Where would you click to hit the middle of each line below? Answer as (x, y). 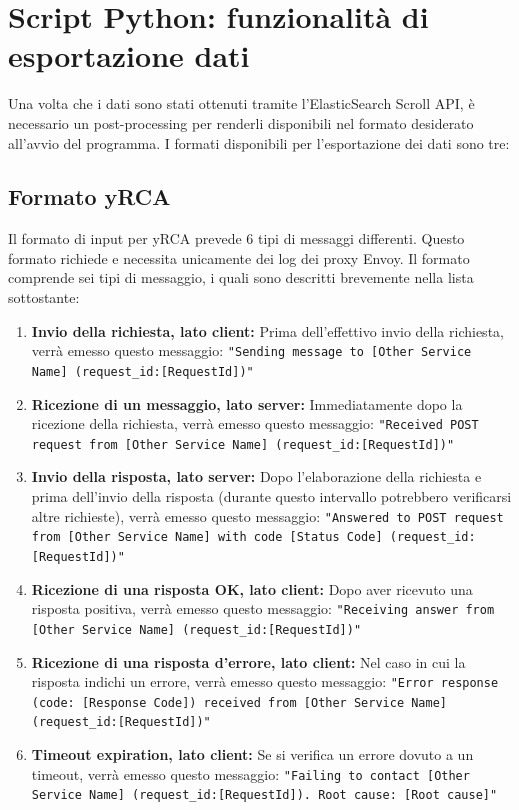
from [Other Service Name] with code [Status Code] (207, 537)
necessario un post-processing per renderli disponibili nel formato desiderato (241, 122)
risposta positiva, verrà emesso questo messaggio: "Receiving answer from (263, 608)
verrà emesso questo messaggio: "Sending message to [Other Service (251, 350)
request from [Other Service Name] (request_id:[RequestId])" (243, 444)
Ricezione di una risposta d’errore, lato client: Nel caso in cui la (248, 661)
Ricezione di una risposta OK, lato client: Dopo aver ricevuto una (252, 588)
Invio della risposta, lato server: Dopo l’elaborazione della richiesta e (256, 476)
